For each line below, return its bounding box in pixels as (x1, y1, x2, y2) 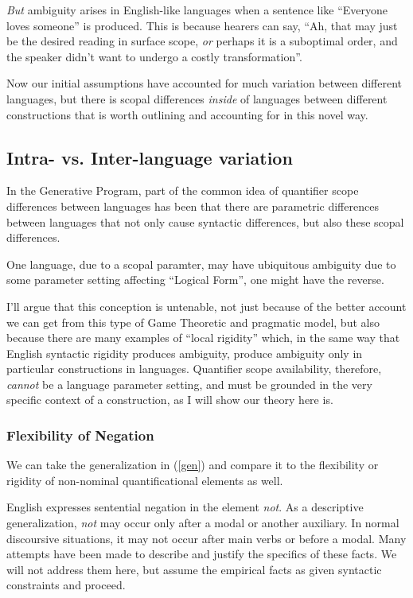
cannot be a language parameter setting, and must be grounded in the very (6, 375, 372, 392)
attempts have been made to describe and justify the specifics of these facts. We (6, 546, 397, 562)
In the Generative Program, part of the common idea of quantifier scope (6, 182, 359, 199)
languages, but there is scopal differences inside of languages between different (6, 90, 388, 107)
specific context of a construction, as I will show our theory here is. (6, 391, 333, 408)
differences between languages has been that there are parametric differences (6, 197, 379, 214)
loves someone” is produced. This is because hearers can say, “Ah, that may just (6, 17, 398, 33)
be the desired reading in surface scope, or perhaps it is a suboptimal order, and (6, 33, 398, 49)
